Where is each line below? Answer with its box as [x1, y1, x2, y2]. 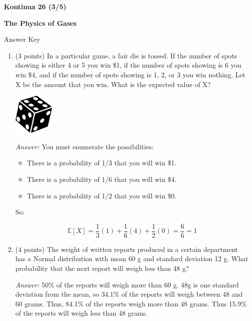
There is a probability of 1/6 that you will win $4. [27, 174, 177, 184]
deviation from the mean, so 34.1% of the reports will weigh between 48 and [15, 289, 243, 299]
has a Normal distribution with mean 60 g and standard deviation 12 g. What [15, 253, 249, 264]
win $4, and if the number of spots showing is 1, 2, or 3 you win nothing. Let [15, 69, 246, 79]
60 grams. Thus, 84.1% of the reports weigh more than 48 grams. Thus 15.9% [15, 298, 247, 308]
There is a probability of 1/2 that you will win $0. [27, 190, 177, 200]
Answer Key [4, 34, 40, 44]
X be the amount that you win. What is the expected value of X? [15, 79, 211, 89]
